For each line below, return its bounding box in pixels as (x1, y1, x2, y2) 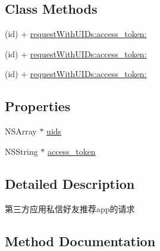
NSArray (5, 125, 37, 137)
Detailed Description (5, 174, 135, 192)
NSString (5, 145, 38, 157)
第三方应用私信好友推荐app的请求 (5, 202, 135, 215)
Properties (5, 97, 71, 115)
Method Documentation (5, 231, 156, 250)
